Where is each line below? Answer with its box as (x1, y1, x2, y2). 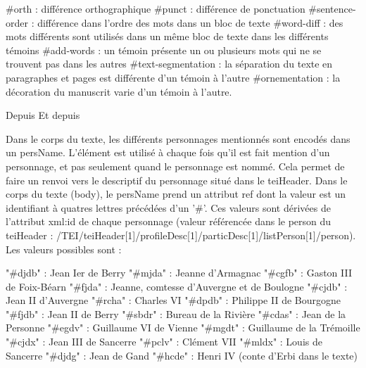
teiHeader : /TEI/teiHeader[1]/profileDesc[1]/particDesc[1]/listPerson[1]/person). (6, 227, 356, 242)
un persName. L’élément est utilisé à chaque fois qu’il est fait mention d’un (6, 145, 330, 160)
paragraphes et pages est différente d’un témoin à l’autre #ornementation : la (6, 70, 341, 84)
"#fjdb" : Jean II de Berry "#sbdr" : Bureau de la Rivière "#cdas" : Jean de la (6, 306, 346, 321)
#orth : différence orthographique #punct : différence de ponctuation (6, 1, 305, 15)
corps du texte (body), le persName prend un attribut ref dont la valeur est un (6, 186, 346, 201)
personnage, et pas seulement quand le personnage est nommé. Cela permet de (6, 158, 345, 173)
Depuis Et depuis (6, 108, 80, 122)
